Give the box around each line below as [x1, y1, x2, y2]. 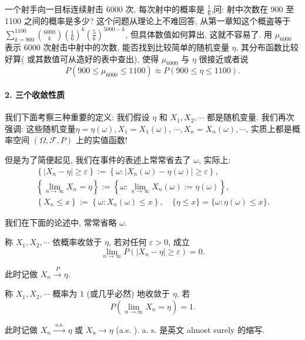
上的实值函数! [75, 134, 128, 146]
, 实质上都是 [246, 122, 292, 134]
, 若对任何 [108, 236, 147, 248]
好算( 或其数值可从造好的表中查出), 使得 [5, 52, 159, 64]
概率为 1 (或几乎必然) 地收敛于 [52, 287, 170, 300]
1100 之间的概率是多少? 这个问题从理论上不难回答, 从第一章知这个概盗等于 [5, 14, 291, 26]
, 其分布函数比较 [236, 40, 299, 53]
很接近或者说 [199, 52, 249, 64]
